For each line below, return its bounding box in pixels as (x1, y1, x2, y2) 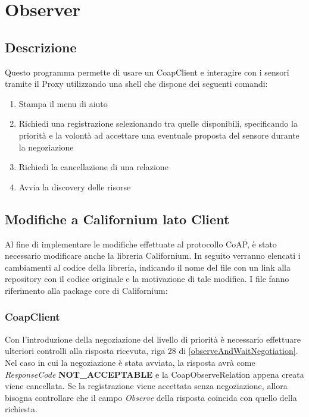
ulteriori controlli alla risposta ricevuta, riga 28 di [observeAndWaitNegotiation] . (5, 344, 298, 357)
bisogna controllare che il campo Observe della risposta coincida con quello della (5, 391, 297, 403)
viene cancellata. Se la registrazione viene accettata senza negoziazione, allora (5, 380, 288, 392)
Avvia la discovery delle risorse (18, 180, 131, 193)
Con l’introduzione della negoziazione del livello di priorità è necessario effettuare (5, 333, 301, 345)
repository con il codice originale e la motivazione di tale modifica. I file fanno (5, 272, 289, 285)
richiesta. (5, 403, 38, 415)
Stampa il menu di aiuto (18, 97, 108, 109)
